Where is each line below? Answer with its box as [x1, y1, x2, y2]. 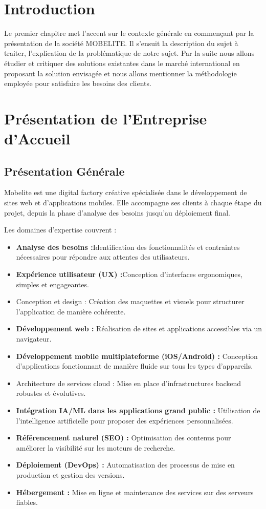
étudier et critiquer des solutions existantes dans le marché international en [4, 57, 240, 68]
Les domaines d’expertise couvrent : [4, 224, 117, 235]
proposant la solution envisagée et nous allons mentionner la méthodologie [4, 68, 237, 78]
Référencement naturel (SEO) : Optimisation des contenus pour [16, 432, 231, 443]
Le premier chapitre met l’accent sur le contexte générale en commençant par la [4, 28, 254, 38]
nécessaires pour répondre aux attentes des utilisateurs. [16, 251, 190, 262]
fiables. [16, 497, 38, 507]
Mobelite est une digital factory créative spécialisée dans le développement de [4, 187, 247, 198]
